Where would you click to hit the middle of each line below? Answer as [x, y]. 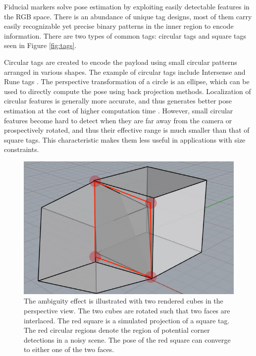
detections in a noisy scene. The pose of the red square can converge [127, 339]
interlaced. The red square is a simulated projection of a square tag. [127, 320]
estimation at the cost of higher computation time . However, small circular [119, 110]
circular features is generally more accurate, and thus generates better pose [118, 101]
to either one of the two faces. [69, 349]
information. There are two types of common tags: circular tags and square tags [125, 35]
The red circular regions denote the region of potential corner [117, 330]
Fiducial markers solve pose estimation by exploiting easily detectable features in [127, 6]
